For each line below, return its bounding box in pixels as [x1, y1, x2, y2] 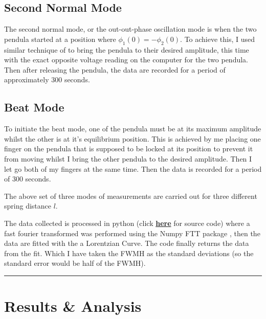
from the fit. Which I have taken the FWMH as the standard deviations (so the [4, 247, 254, 258]
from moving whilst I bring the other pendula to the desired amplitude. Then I [4, 153, 252, 164]
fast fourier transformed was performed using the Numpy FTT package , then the [4, 227, 260, 238]
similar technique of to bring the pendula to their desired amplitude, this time [4, 44, 249, 55]
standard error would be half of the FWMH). [4, 258, 146, 268]
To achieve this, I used [184, 33, 255, 44]
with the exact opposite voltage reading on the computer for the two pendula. [4, 54, 248, 65]
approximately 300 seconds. [4, 74, 90, 85]
